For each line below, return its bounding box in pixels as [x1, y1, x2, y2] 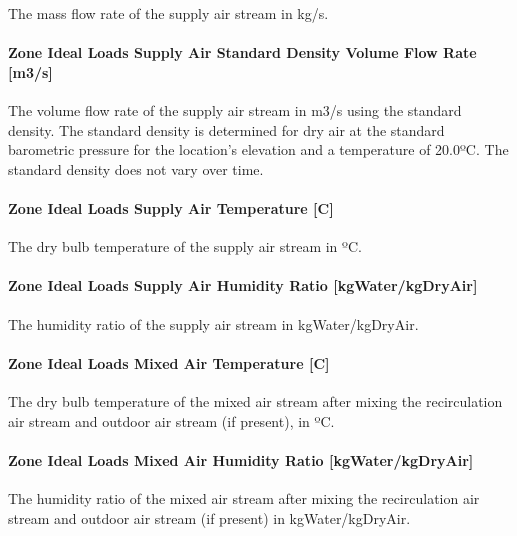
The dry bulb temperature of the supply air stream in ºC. [8, 236, 362, 257]
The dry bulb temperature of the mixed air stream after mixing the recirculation [8, 390, 503, 411]
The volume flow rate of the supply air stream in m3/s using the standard [8, 99, 462, 120]
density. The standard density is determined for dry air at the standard [8, 119, 445, 140]
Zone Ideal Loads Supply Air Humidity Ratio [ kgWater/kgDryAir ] [8, 275, 478, 296]
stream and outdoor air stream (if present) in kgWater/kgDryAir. [8, 507, 411, 528]
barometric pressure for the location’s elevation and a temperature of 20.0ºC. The [8, 139, 509, 160]
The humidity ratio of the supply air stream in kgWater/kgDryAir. [8, 313, 419, 334]
